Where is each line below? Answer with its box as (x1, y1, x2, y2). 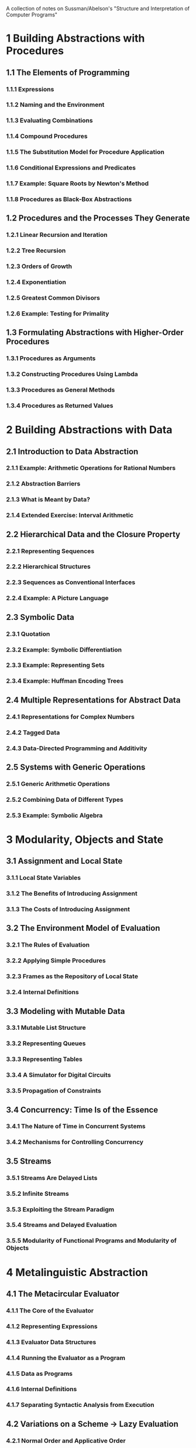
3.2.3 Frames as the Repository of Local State (6, 972, 139, 981)
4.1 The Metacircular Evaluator (6, 1288, 120, 1298)
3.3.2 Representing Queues (6, 1039, 86, 1047)
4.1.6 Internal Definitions (6, 1385, 77, 1393)
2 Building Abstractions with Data (6, 423, 173, 436)
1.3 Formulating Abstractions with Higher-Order (6, 328, 184, 338)
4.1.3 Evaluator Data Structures (6, 1338, 97, 1346)
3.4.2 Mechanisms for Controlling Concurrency (6, 1138, 144, 1146)
